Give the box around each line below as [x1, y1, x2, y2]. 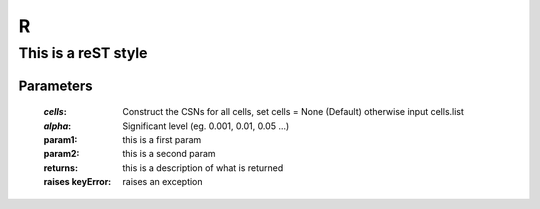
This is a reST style [18, 44, 148, 62]
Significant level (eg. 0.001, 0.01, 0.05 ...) [122, 120, 290, 132]
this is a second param [122, 148, 216, 160]
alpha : [43, 120, 72, 132]
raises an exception [122, 176, 204, 188]
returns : [43, 161, 79, 174]
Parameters [18, 77, 93, 94]
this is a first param [122, 134, 202, 145]
